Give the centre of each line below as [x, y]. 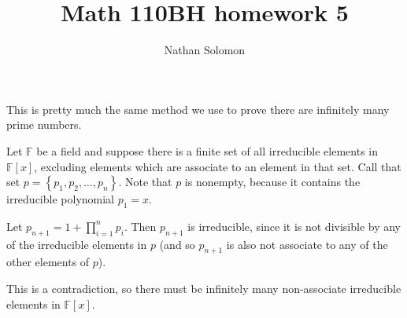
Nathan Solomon [205, 50]
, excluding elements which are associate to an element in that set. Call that [218, 166]
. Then [140, 226]
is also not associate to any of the [307, 244]
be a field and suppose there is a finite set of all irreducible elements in [207, 150]
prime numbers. [44, 124]
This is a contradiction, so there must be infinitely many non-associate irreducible [204, 289]
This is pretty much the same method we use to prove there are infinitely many [198, 109]
